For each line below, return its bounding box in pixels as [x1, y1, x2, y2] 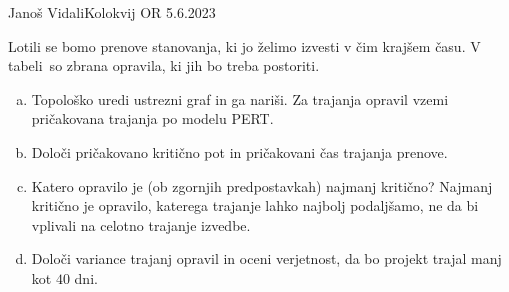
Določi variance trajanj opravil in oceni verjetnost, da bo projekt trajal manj [31, 248, 502, 269]
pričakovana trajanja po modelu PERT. [31, 108, 274, 129]
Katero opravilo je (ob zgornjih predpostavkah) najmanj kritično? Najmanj [31, 175, 493, 196]
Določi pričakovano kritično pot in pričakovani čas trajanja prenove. [31, 141, 448, 162]
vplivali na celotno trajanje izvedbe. [31, 214, 251, 235]
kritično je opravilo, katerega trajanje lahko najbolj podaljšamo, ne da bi [31, 195, 479, 216]
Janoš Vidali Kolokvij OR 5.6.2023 [8, 2, 216, 22]
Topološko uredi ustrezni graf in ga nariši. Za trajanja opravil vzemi [31, 88, 449, 109]
